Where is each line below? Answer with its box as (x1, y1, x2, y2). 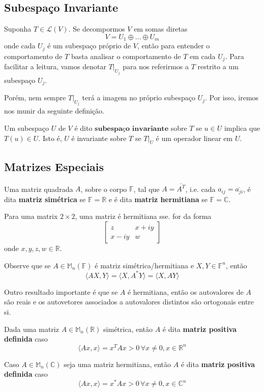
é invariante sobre (71, 132, 127, 143)
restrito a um (197, 61, 239, 72)
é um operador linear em (156, 132, 233, 143)
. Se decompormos (68, 23, 125, 34)
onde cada (4, 40, 36, 51)
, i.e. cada (185, 183, 216, 194)
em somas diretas (134, 23, 188, 34)
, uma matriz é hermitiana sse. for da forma (75, 211, 212, 221)
